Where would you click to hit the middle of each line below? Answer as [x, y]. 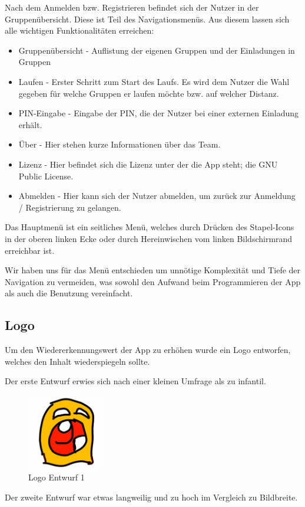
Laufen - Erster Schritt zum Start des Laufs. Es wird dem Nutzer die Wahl [154, 81]
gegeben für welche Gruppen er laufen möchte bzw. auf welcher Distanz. [149, 93]
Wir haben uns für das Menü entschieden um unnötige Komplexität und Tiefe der [153, 270]
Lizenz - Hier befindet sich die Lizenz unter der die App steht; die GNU [148, 164]
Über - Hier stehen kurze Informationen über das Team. [120, 144]
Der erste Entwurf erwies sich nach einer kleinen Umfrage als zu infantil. [135, 381]
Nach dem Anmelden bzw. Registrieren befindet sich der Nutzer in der [132, 7]
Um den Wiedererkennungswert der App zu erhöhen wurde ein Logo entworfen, [148, 350]
